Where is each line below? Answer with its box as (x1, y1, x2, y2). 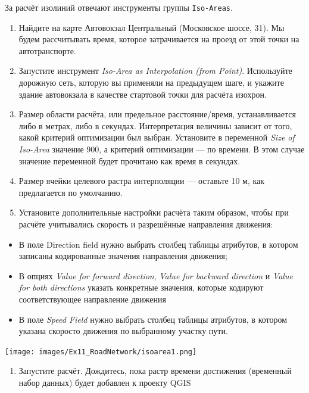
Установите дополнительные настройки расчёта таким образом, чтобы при (18, 206, 289, 219)
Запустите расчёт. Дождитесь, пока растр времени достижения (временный (18, 364, 292, 377)
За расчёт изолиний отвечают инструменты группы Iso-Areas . (5, 1, 233, 13)
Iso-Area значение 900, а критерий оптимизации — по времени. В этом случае (18, 143, 305, 155)
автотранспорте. (18, 44, 76, 57)
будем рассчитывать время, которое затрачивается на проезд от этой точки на (18, 33, 299, 45)
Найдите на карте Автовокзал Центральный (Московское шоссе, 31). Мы (18, 21, 285, 33)
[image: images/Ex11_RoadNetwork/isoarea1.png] (5, 347, 197, 356)
